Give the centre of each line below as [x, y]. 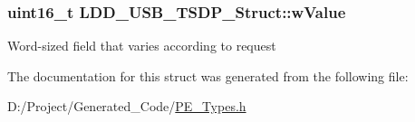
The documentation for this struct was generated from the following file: [208, 75]
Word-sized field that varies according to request [142, 46]
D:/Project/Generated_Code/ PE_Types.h [127, 106]
